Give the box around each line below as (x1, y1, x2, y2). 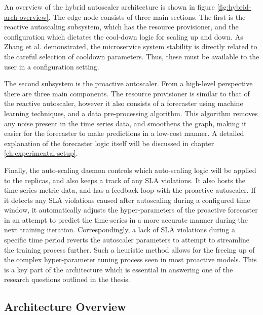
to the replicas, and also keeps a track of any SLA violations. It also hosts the (4, 174, 245, 185)
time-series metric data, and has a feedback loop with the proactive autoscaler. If (4, 185, 256, 195)
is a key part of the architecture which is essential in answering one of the (4, 264, 233, 274)
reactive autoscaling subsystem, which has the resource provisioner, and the (4, 21, 239, 32)
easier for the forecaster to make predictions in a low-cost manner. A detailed (4, 128, 244, 138)
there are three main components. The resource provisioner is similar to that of (4, 88, 250, 98)
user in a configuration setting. (4, 61, 99, 72)
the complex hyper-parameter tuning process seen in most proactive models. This (4, 254, 257, 265)
